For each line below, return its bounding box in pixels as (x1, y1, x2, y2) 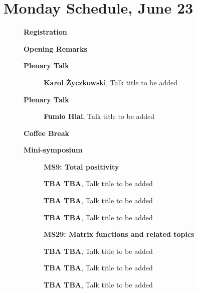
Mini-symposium (24, 144, 83, 155)
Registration (24, 27, 67, 37)
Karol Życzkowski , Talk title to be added (44, 77, 177, 87)
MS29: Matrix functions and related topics (44, 229, 194, 239)
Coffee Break (24, 127, 69, 138)
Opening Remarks (24, 43, 87, 54)
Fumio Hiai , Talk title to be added (44, 111, 155, 121)
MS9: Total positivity (44, 161, 119, 172)
